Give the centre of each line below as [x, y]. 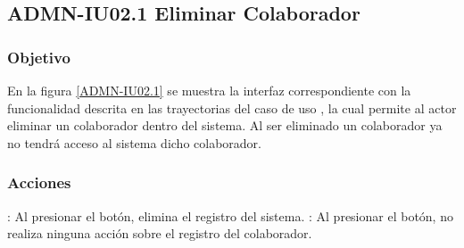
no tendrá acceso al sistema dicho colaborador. [134, 142]
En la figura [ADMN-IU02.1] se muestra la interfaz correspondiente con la [209, 90]
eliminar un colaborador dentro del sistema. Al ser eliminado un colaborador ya [225, 125]
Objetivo [39, 57]
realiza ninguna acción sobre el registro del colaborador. [160, 233]
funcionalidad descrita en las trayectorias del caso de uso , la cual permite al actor [232, 107]
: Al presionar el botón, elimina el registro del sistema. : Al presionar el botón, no [230, 215]
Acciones [39, 182]
